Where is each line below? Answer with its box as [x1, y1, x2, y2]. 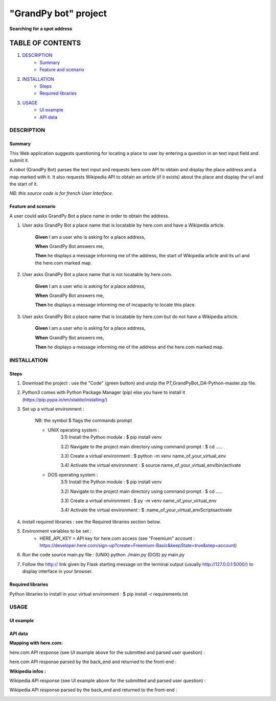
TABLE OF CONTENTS [9, 39, 81, 48]
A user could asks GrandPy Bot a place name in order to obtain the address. [9, 213, 170, 219]
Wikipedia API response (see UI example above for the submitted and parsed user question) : [9, 677, 206, 684]
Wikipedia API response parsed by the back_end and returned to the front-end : [9, 687, 177, 693]
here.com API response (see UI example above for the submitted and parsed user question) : [9, 649, 205, 655]
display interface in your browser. [22, 568, 93, 575]
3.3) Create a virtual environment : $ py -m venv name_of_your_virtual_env [60, 498, 217, 504]
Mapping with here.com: [9, 640, 63, 646]
